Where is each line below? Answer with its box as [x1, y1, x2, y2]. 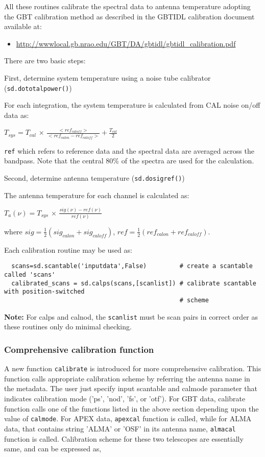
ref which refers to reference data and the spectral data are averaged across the [4, 145, 254, 156]
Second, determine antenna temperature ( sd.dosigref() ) [4, 172, 185, 183]
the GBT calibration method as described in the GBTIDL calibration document [4, 11, 255, 21]
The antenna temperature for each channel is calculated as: [4, 189, 189, 200]
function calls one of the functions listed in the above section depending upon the [4, 403, 259, 414]
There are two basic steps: [4, 55, 86, 66]
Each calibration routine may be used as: [4, 244, 132, 255]
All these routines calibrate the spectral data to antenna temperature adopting [4, 1, 251, 11]
